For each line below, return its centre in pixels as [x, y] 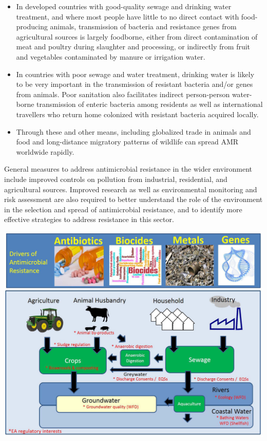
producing [32, 26]
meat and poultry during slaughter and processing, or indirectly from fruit [133, 47]
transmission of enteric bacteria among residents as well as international [150, 104]
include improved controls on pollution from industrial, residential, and [116, 179]
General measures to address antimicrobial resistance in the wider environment [128, 169]
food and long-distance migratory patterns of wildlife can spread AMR [127, 142]
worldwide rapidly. [45, 151]
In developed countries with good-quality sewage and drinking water [124, 6]
